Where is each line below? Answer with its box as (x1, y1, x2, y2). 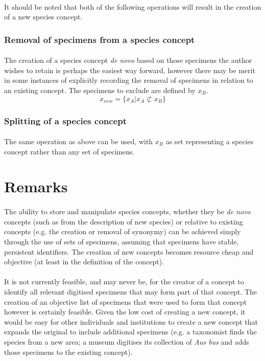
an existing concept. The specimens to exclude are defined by (4, 85, 196, 95)
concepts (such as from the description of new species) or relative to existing (4, 216, 243, 227)
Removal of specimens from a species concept (4, 33, 195, 46)
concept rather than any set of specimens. (4, 146, 135, 156)
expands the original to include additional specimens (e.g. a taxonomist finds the (4, 326, 257, 337)
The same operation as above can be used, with (4, 136, 153, 147)
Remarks (4, 176, 68, 197)
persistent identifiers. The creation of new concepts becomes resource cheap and (4, 246, 254, 257)
